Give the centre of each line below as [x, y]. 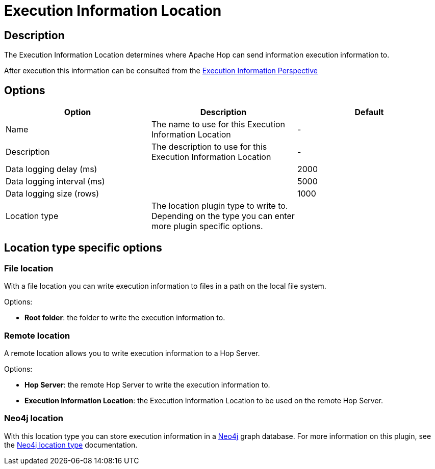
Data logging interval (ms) [55, 182]
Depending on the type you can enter [223, 216]
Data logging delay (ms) [52, 169]
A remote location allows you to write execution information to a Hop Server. [132, 353]
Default [369, 112]
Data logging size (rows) [53, 194]
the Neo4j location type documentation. [71, 445]
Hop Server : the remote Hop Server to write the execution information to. [147, 384]
